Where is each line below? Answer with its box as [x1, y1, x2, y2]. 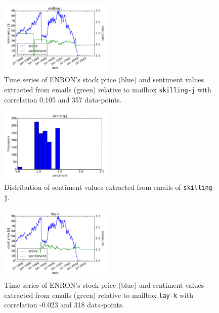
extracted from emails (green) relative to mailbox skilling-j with [4, 84, 211, 94]
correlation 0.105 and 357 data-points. [4, 94, 122, 105]
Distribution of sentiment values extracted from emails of [4, 182, 181, 192]
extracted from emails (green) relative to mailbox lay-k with [4, 289, 193, 300]
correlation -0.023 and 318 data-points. [4, 299, 124, 310]
